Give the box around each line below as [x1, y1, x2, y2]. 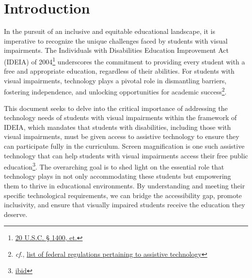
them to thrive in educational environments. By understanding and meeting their [4, 181, 245, 190]
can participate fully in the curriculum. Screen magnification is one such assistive [4, 140, 245, 151]
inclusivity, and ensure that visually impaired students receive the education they [4, 200, 245, 210]
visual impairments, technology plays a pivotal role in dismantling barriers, [4, 75, 227, 85]
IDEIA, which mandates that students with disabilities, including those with [4, 122, 231, 132]
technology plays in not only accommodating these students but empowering [4, 171, 231, 181]
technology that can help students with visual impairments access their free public [4, 150, 248, 160]
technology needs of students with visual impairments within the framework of [4, 112, 237, 123]
